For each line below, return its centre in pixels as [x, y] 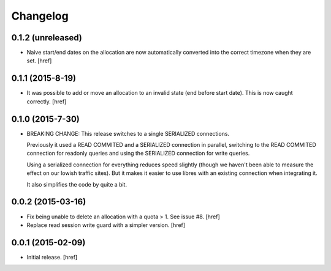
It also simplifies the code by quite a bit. [77, 184]
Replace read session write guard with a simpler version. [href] [106, 225]
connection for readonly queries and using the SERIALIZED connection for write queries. [138, 154]
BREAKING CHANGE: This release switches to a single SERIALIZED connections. [128, 133]
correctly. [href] [47, 102]
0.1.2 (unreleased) [47, 38]
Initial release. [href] [52, 257]
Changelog [40, 16]
